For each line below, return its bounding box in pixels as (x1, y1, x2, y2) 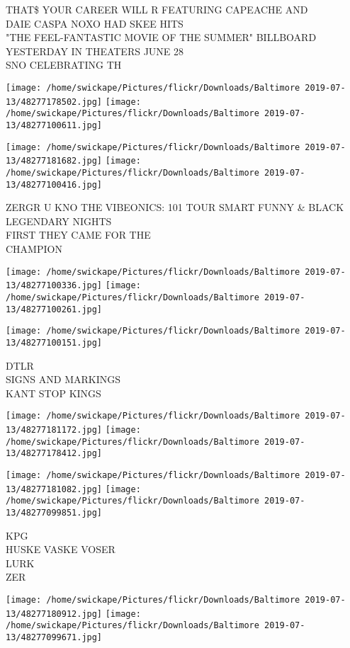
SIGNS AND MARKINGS (6, 372, 120, 387)
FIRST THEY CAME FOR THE (6, 227, 151, 242)
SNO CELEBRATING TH (6, 57, 122, 72)
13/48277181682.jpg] (6, 156, 103, 166)
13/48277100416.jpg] (6, 179, 103, 190)
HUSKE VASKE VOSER (6, 542, 115, 557)
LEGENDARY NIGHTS (6, 213, 112, 228)
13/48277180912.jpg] (6, 608, 103, 619)
